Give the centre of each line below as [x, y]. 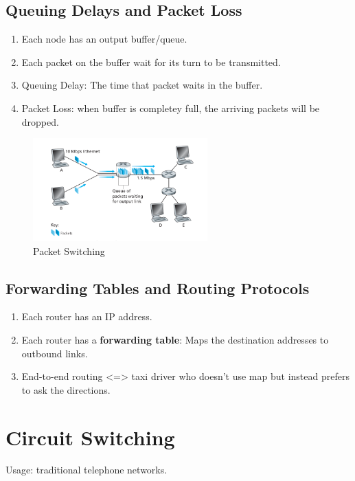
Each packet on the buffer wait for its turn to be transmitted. [151, 61]
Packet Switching [69, 250]
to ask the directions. [66, 389]
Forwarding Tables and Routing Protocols [158, 288]
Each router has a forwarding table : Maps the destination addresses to [175, 339]
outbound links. [55, 353]
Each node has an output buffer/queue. [104, 39]
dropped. [40, 121]
